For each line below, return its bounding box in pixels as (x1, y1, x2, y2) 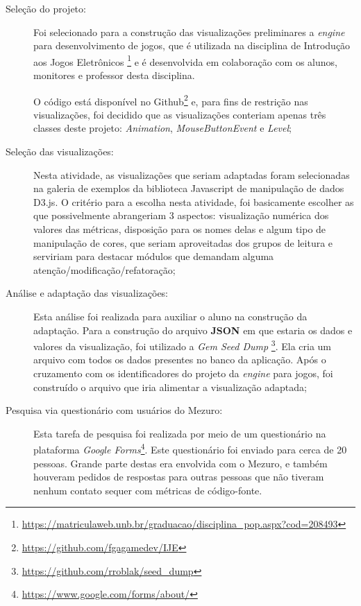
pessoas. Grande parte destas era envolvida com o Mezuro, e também (33, 456, 328, 470)
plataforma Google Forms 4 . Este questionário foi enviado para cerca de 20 (33, 440, 347, 457)
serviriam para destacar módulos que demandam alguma (33, 249, 274, 263)
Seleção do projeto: (6, 1, 86, 15)
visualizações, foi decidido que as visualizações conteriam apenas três (33, 107, 326, 121)
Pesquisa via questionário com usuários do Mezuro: (6, 403, 223, 417)
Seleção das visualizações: (6, 144, 114, 159)
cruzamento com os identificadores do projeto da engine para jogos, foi (33, 366, 333, 381)
